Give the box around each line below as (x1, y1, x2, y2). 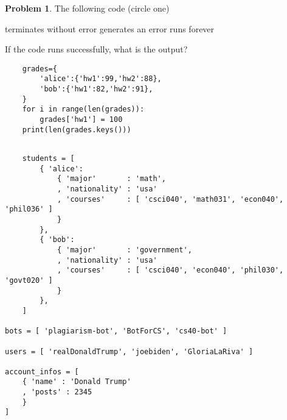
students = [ (22, 154, 75, 163)
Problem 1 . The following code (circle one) (5, 2, 170, 14)
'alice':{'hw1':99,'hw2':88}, (40, 74, 162, 84)
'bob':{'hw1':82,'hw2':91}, (40, 85, 153, 94)
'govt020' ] (5, 276, 53, 285)
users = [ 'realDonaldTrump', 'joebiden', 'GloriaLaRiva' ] (5, 347, 254, 356)
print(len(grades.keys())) (22, 125, 131, 134)
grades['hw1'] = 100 (40, 115, 123, 124)
